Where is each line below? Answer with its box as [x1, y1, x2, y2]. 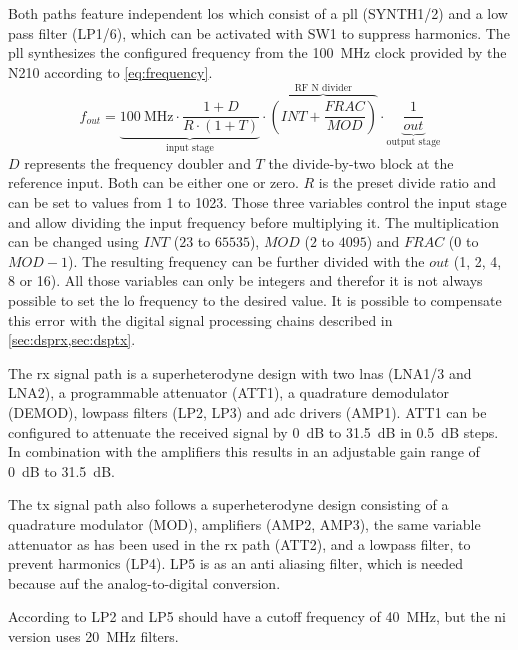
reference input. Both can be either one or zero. [8, 172, 299, 193]
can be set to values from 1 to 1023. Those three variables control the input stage [8, 192, 507, 213]
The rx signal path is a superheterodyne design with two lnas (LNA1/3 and [8, 362, 472, 383]
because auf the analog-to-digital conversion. [8, 572, 281, 593]
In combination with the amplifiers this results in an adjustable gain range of [8, 441, 480, 462]
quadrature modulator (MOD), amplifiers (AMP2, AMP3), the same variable [8, 513, 481, 534]
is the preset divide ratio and [318, 172, 497, 193]
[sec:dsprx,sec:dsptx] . [8, 329, 136, 350]
